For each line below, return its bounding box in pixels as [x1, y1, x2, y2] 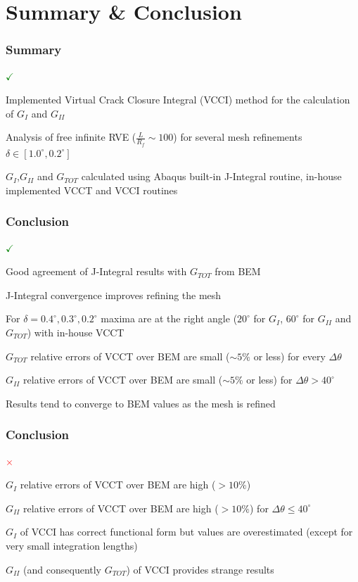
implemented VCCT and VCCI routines [6, 182, 178, 197]
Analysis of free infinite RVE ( [6, 129, 136, 144]
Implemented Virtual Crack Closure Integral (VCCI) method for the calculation [6, 92, 350, 107]
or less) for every [253, 348, 326, 363]
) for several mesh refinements [173, 129, 302, 144]
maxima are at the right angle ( [101, 311, 238, 326]
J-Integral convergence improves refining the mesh [6, 287, 222, 302]
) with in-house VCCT [27, 324, 124, 339]
